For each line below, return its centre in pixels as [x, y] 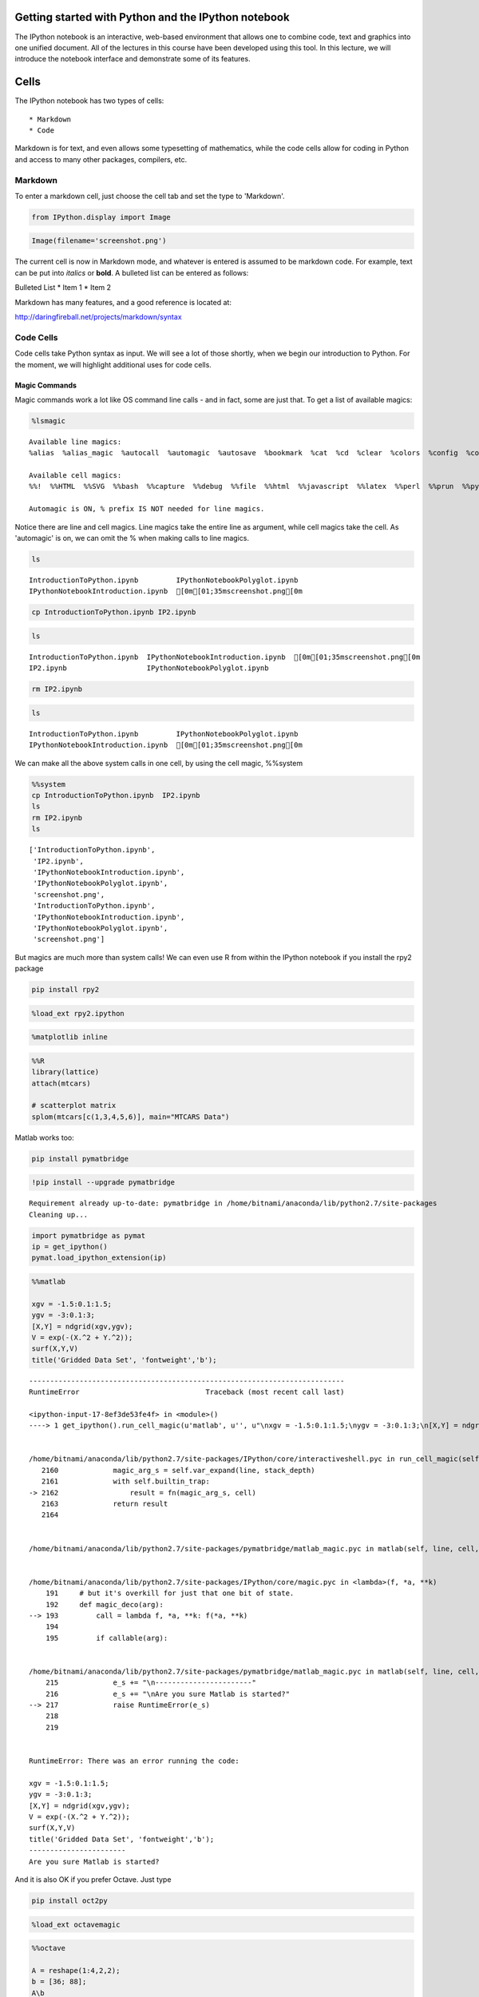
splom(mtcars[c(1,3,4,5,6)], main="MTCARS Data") [131, 1117]
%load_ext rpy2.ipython [78, 1013]
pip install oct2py [69, 1900]
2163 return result [105, 1504]
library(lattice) [65, 1072]
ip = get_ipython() [69, 1247]
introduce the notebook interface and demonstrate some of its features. [133, 59]
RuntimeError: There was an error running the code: [134, 1761]
